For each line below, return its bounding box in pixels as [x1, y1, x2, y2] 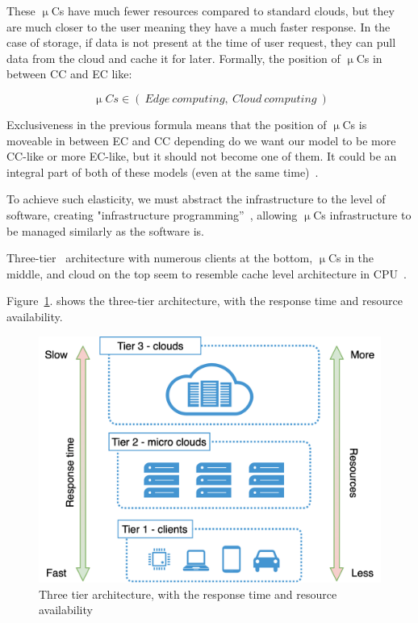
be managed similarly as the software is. [6, 222, 204, 239]
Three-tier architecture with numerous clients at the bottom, [6, 249, 313, 266]
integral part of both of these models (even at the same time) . [6, 163, 319, 180]
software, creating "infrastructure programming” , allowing [6, 206, 298, 223]
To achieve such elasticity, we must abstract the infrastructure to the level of [6, 190, 386, 207]
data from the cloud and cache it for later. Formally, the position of [6, 49, 341, 66]
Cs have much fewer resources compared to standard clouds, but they [51, 2, 395, 19]
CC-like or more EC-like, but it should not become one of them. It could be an [6, 148, 397, 165]
